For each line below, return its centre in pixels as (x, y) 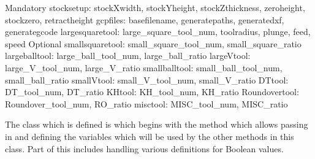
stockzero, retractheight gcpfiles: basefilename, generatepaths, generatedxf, (145, 19)
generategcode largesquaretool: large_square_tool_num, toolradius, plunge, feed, (158, 32)
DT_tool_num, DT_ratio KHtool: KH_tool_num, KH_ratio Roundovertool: (152, 92)
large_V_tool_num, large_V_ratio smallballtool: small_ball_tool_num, (144, 67)
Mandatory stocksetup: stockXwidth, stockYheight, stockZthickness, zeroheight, (155, 7)
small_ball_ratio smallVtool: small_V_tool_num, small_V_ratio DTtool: (147, 79)
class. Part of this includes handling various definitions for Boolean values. (144, 148)
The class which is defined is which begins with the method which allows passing (157, 124)
